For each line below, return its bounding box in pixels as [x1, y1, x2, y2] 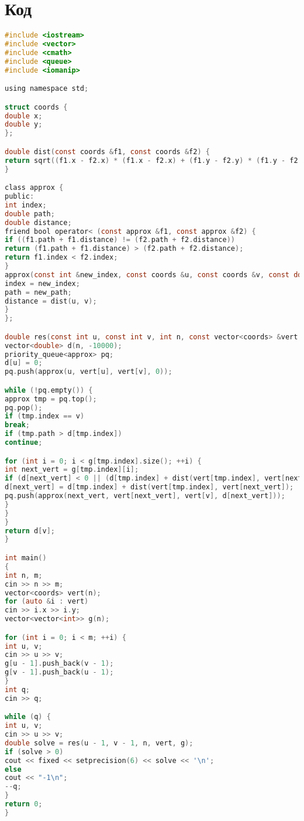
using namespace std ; [5, 84, 89, 93]
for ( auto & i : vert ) [5, 597, 89, 606]
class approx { [5, 183, 64, 192]
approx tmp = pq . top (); [5, 394, 97, 403]
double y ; [5, 120, 43, 129]
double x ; [5, 111, 43, 120]
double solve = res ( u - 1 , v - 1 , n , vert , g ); [5, 738, 194, 747]
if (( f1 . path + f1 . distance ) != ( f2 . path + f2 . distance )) [5, 236, 235, 244]
